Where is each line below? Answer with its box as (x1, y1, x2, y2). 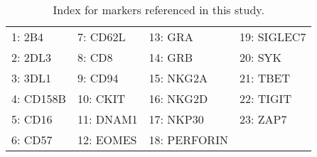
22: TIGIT (239, 90, 291, 107)
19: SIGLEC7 (239, 28, 306, 45)
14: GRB (149, 49, 193, 65)
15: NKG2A (149, 70, 208, 86)
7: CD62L (77, 28, 126, 45)
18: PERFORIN (149, 131, 228, 148)
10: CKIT (77, 90, 125, 107)
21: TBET (239, 70, 291, 86)
